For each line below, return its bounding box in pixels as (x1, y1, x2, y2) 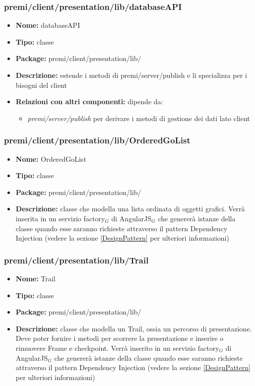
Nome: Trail (15, 273, 56, 283)
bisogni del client (15, 79, 67, 90)
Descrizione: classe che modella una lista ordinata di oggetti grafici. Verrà (15, 203, 245, 214)
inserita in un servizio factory (15, 213, 105, 223)
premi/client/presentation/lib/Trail (4, 254, 149, 266)
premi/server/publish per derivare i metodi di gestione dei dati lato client (27, 113, 250, 123)
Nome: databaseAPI (15, 20, 80, 30)
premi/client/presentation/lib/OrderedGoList (4, 134, 191, 146)
